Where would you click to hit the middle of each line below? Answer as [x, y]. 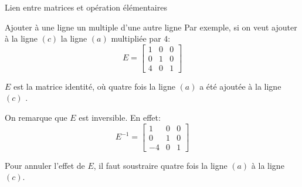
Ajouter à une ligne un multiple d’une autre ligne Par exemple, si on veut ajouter [151, 27]
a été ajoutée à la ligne [240, 86]
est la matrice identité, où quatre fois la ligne [94, 86]
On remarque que [36, 118]
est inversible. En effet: [120, 118]
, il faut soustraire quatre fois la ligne [160, 165]
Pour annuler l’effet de [45, 165]
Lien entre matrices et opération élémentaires [86, 7]
